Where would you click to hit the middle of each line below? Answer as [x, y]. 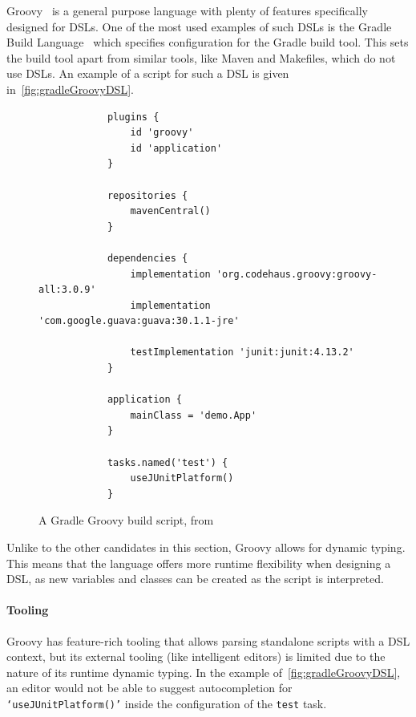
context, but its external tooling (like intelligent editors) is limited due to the [196, 656]
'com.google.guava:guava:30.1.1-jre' [139, 321]
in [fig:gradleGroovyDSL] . [70, 89]
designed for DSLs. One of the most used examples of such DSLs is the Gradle [199, 26]
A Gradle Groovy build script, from [126, 520]
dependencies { [147, 258]
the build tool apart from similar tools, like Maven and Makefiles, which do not [201, 57]
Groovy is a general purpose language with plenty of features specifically [187, 10]
